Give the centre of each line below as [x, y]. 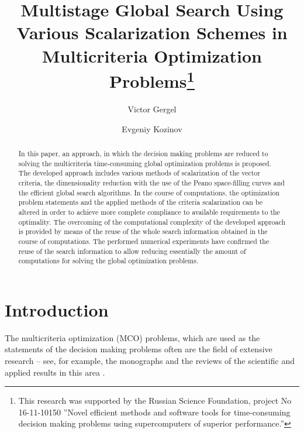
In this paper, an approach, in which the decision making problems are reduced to [143, 153]
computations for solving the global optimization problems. [108, 261]
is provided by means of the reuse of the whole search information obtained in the [143, 231]
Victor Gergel [152, 109]
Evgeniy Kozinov [152, 128]
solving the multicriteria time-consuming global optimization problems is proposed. [145, 163]
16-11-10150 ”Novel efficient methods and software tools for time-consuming [154, 412]
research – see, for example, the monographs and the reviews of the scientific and [150, 360]
